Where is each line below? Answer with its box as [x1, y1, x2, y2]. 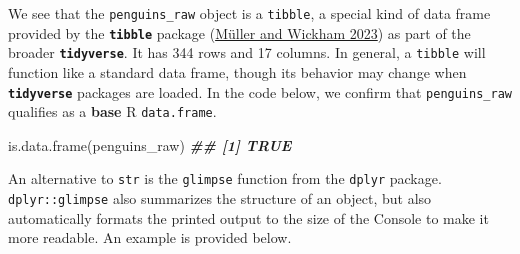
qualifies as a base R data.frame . [8, 101, 217, 122]
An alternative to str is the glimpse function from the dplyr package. [8, 168, 442, 189]
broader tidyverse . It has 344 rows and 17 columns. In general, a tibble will [8, 42, 486, 63]
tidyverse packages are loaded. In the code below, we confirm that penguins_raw [8, 81, 512, 102]
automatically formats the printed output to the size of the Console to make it [8, 207, 489, 228]
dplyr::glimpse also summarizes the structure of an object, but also [8, 188, 432, 209]
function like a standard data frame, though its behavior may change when [8, 61, 467, 82]
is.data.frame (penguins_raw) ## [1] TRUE [8, 134, 292, 155]
